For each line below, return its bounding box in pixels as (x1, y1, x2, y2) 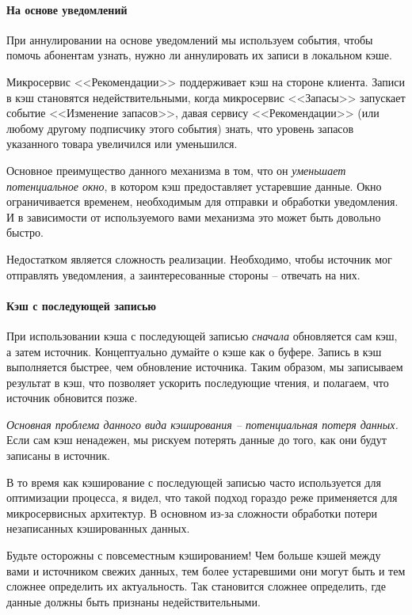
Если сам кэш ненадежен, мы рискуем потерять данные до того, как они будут (6, 431, 387, 448)
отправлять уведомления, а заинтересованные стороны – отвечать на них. (6, 266, 360, 283)
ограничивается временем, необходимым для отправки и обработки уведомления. (6, 193, 399, 210)
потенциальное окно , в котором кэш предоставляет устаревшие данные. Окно (6, 177, 382, 194)
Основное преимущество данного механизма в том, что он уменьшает (6, 161, 346, 178)
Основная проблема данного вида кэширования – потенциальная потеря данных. (6, 416, 399, 432)
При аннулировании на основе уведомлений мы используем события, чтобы (6, 31, 373, 47)
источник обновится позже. (6, 389, 138, 406)
